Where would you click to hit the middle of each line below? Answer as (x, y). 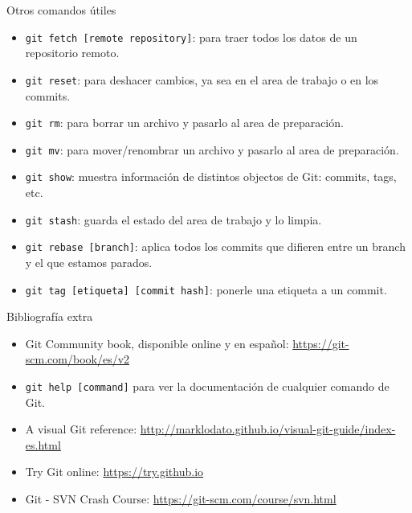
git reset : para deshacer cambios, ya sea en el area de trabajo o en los (202, 79)
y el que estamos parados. (89, 262)
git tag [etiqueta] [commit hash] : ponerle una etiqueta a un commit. (206, 289)
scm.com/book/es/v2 (78, 359)
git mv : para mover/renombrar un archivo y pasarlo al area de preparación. (212, 149)
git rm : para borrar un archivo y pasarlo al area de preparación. (184, 123)
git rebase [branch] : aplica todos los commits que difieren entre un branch (215, 246)
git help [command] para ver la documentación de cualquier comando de (207, 386)
